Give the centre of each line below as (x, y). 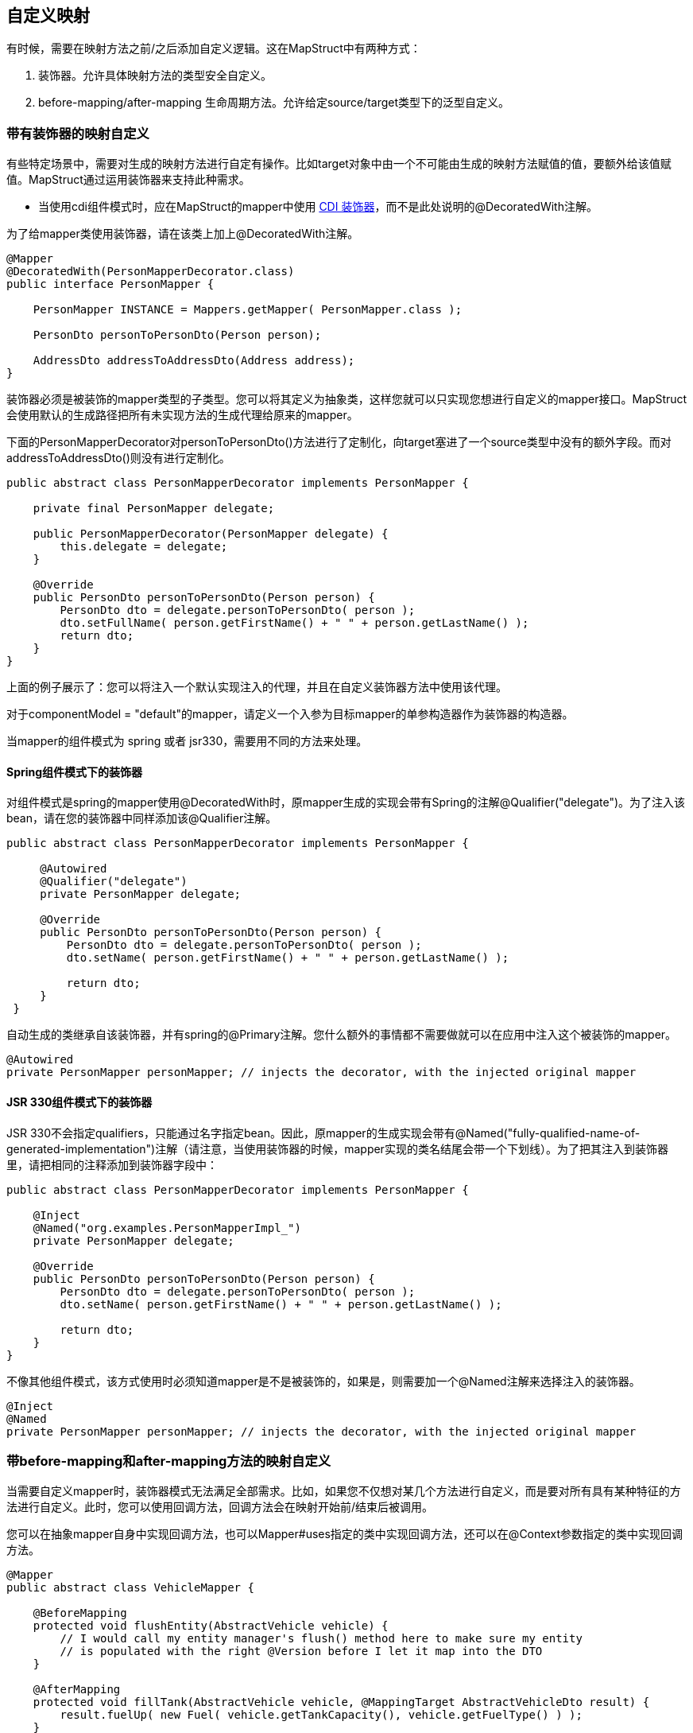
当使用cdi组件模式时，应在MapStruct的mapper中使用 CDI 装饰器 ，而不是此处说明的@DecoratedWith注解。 (318, 207)
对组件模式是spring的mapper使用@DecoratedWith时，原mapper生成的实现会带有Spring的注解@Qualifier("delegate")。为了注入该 (346, 802)
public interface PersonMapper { (110, 284)
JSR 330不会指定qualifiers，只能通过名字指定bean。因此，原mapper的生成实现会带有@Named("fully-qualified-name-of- (323, 1133)
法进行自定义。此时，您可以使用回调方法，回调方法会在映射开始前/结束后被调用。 (220, 1507)
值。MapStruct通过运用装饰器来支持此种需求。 (128, 180)
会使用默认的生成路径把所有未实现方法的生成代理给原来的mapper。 (182, 415)
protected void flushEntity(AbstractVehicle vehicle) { (211, 1626)
